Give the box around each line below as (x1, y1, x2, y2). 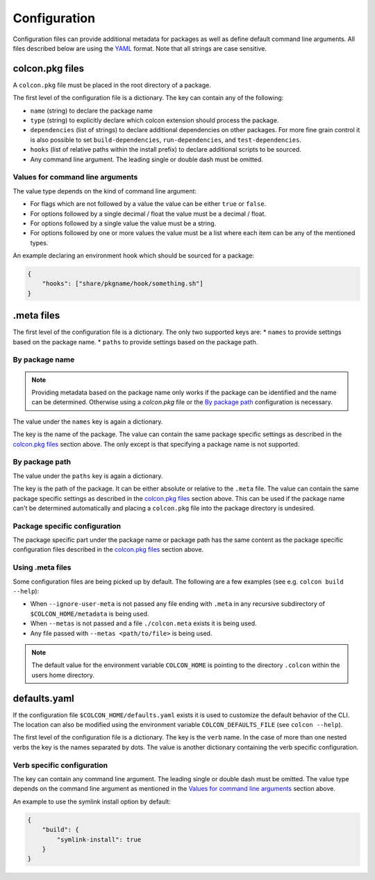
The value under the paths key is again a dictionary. (12, 472, 163, 480)
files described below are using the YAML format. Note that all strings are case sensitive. (12, 44, 267, 52)
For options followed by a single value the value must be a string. (30, 219, 217, 227)
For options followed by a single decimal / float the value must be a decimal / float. (30, 209, 267, 218)
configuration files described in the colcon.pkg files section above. (12, 545, 204, 554)
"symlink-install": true (56, 835, 142, 843)
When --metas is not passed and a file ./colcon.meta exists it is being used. (30, 619, 257, 627)
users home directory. (31, 671, 95, 679)
